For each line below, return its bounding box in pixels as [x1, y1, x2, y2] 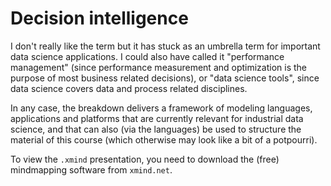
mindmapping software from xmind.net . [10, 163, 173, 176]
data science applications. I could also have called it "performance [10, 50, 285, 62]
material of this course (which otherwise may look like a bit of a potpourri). [10, 133, 318, 146]
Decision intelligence [10, 7, 189, 30]
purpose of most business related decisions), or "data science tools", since [10, 72, 320, 84]
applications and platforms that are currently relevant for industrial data [10, 112, 304, 124]
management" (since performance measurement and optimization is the [10, 61, 308, 73]
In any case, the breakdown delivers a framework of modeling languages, [10, 102, 313, 114]
